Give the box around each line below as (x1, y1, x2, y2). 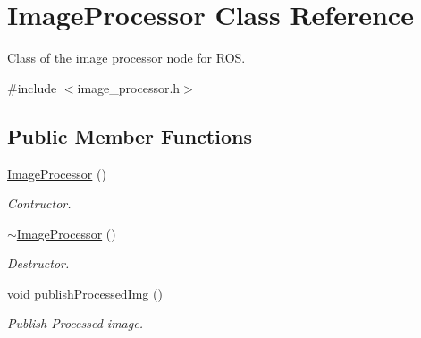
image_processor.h (77, 78, 181, 97)
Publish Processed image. (7, 314, 143, 333)
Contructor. (7, 194, 72, 213)
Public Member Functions (7, 122, 252, 149)
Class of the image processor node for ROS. (7, 48, 246, 67)
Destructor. (7, 254, 70, 273)
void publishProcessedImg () (7, 283, 163, 302)
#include (7, 78, 57, 97)
